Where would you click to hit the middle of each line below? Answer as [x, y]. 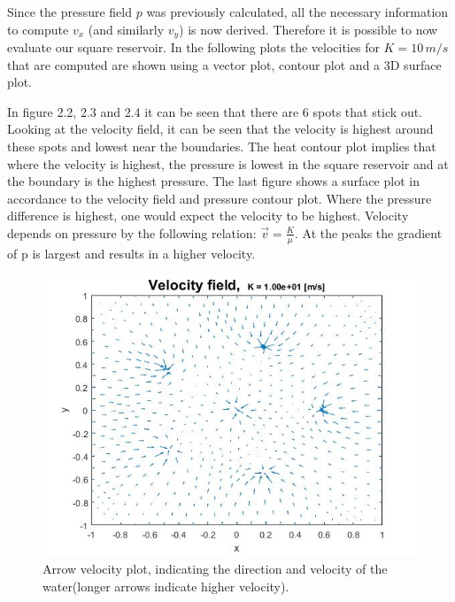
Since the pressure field [70, 12]
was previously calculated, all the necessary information [297, 12]
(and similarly [126, 29]
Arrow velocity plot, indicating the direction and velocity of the [215, 568]
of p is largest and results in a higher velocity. [131, 253]
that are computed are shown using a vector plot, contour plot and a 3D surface [224, 64]
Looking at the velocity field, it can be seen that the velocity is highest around [220, 129]
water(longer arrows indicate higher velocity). [166, 586]
